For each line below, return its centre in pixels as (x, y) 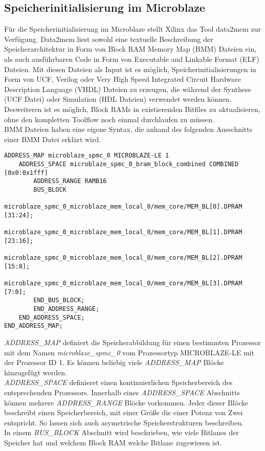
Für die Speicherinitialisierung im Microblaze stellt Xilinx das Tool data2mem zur (133, 29)
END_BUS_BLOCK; (59, 300)
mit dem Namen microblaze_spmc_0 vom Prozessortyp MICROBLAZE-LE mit (129, 352)
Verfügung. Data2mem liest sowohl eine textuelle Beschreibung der (109, 39)
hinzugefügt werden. (36, 372)
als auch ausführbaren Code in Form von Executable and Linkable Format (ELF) (132, 59)
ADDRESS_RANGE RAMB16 (70, 181)
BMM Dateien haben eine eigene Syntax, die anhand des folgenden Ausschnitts (128, 129)
